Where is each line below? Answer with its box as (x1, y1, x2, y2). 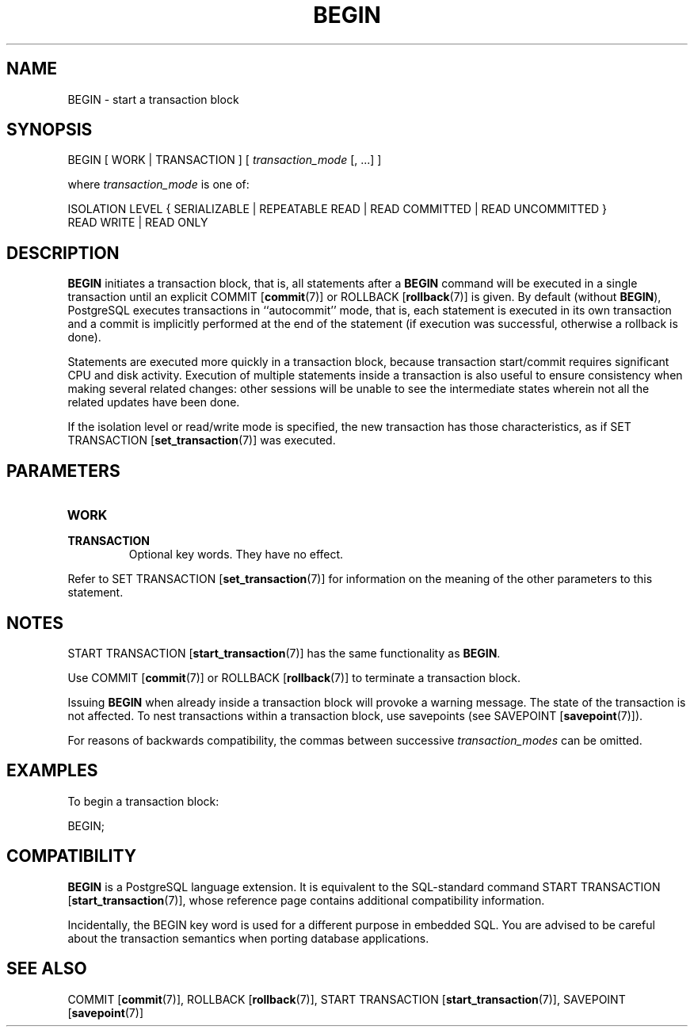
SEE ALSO (6, 959, 87, 979)
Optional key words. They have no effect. (128, 547, 344, 562)
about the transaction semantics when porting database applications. (67, 931, 429, 945)
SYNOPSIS (6, 120, 93, 140)
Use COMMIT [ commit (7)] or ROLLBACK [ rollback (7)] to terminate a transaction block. (67, 670, 521, 684)
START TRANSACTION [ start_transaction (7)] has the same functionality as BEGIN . (67, 646, 501, 660)
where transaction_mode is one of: (67, 177, 250, 192)
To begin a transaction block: (67, 794, 219, 808)
